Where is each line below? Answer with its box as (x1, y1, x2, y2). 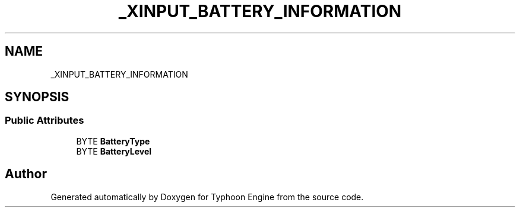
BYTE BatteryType (76, 136, 150, 146)
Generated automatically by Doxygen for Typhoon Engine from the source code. (50, 191, 364, 202)
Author (5, 166, 47, 182)
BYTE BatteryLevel (76, 146, 152, 156)
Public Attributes (5, 114, 84, 127)
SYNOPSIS (5, 89, 69, 105)
